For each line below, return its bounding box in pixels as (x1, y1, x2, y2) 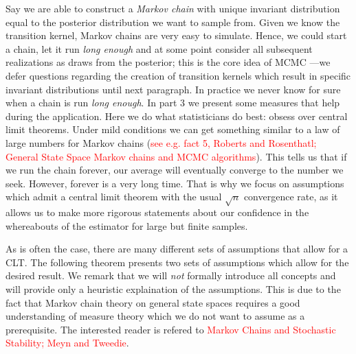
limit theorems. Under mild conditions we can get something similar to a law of (5, 122, 340, 137)
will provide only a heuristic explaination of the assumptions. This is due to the (5, 282, 341, 296)
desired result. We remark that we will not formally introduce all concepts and (5, 268, 336, 283)
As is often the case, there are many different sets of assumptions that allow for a (5, 241, 348, 256)
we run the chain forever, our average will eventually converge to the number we (5, 163, 344, 177)
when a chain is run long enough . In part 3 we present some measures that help (5, 95, 340, 110)
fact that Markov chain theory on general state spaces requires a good (5, 295, 300, 309)
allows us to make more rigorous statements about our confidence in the (5, 205, 309, 220)
